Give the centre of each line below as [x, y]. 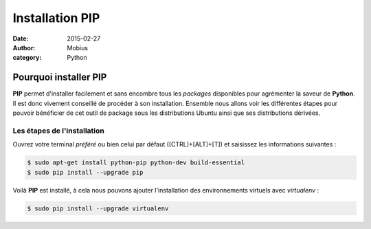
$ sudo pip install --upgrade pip [85, 172]
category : [27, 58]
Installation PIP [56, 18]
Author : [24, 47]
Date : [21, 39]
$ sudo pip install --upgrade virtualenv [98, 208]
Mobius [78, 47]
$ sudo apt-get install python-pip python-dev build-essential [136, 163]
